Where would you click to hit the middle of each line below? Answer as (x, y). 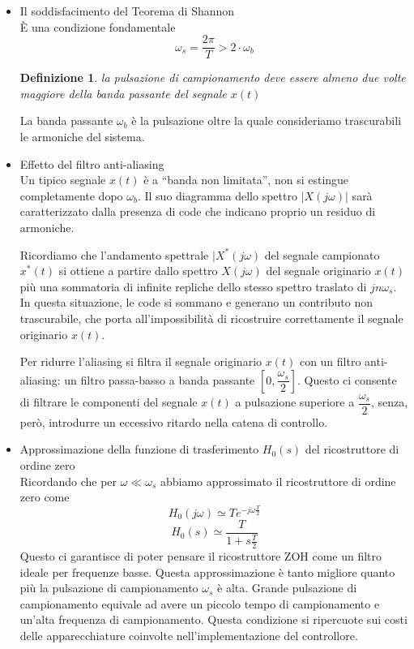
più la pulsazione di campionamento (109, 588)
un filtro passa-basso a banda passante (160, 379)
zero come (45, 497)
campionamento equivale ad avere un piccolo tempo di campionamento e (200, 603)
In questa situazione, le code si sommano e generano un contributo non (196, 302)
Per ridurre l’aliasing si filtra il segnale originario (141, 361)
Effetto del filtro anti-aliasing (92, 163)
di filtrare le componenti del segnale (109, 402)
